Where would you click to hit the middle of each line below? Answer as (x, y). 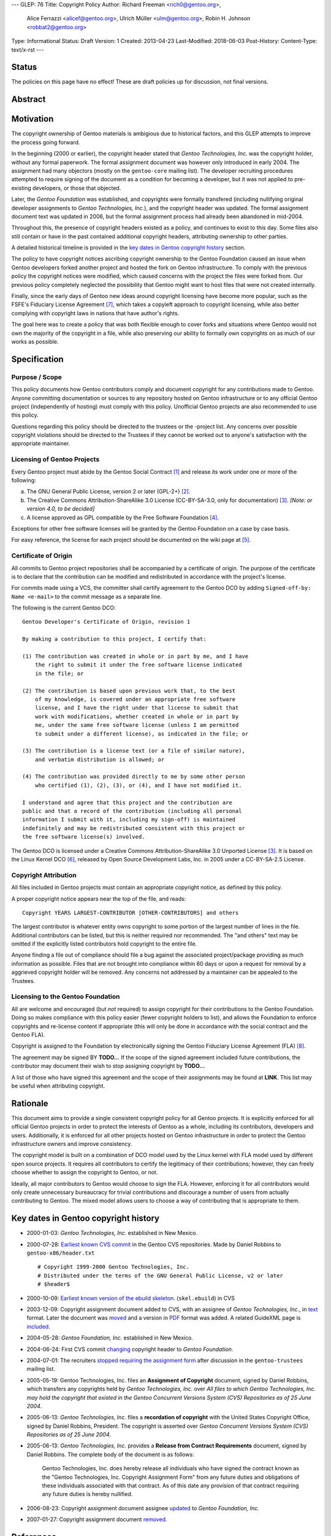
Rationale (30, 1103)
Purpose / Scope (37, 377)
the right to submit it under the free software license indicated (138, 665)
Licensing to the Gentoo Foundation (66, 997)
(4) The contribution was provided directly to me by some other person (134, 777)
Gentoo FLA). (28, 1035)
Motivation (32, 119)
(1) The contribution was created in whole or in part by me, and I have (135, 656)
